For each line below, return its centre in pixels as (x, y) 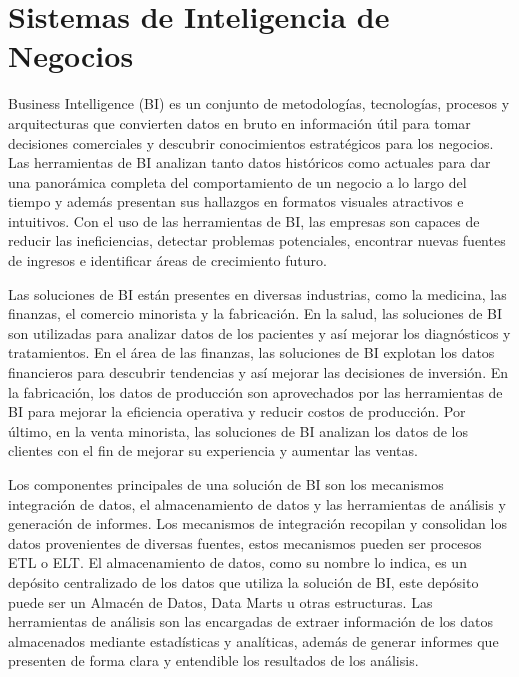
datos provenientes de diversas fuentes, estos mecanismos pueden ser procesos (245, 542)
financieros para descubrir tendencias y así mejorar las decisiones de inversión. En (258, 372)
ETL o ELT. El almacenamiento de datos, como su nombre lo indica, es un (237, 562)
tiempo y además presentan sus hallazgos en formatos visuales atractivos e (236, 201)
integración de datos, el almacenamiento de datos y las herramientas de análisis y (257, 503)
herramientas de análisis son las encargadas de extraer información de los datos (250, 621)
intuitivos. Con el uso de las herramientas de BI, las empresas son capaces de (244, 220)
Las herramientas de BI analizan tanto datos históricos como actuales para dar (249, 162)
